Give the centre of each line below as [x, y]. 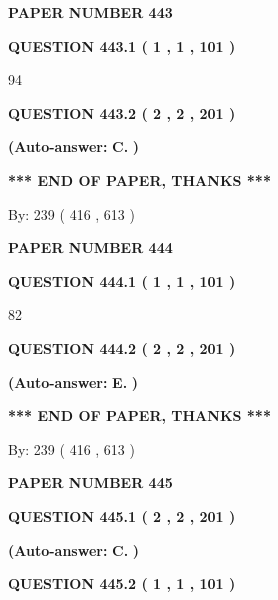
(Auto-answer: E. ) [73, 381]
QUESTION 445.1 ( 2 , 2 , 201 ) [122, 515]
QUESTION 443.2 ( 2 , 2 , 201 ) [122, 112]
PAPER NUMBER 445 [90, 482]
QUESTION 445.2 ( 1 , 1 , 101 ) [122, 583]
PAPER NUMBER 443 [90, 12]
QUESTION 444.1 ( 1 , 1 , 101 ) [122, 280]
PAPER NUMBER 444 [90, 247]
